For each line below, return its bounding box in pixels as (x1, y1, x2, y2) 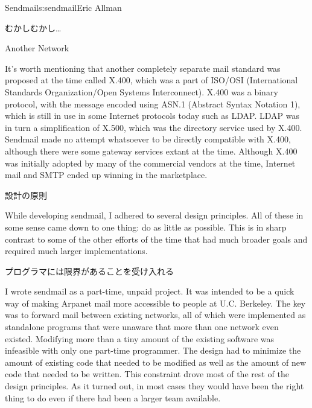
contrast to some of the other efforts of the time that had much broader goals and (5, 232, 308, 245)
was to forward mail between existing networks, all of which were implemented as (5, 308, 306, 321)
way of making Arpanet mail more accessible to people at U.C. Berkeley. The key (5, 296, 306, 309)
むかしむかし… (5, 21, 62, 34)
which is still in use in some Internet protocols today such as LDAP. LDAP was (5, 109, 299, 122)
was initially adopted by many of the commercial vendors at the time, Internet (5, 156, 296, 169)
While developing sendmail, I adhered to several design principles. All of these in (5, 209, 304, 222)
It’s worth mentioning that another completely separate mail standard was (5, 62, 281, 74)
